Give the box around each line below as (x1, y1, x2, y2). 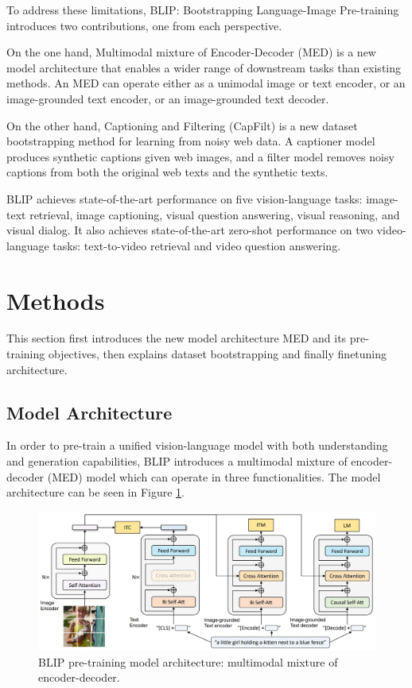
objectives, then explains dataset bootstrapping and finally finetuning (48, 346, 387, 362)
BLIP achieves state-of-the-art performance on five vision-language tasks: (6, 190, 363, 207)
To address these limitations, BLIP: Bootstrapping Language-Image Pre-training (6, 2, 399, 17)
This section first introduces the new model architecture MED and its (6, 330, 347, 346)
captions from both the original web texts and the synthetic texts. (6, 164, 328, 180)
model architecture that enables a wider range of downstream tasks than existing (6, 59, 402, 75)
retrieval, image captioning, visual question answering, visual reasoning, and (29, 206, 400, 222)
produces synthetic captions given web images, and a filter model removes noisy (6, 148, 395, 164)
